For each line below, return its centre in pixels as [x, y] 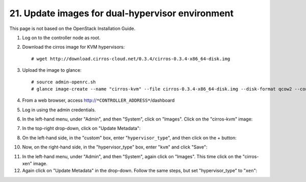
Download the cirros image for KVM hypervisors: [73, 47]
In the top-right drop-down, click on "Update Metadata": [81, 128]
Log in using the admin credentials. [59, 110]
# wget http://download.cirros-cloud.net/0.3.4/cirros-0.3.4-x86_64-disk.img [131, 59]
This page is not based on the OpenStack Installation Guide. [72, 28]
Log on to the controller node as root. [61, 38]
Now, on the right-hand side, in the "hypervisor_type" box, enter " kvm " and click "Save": [115, 147]
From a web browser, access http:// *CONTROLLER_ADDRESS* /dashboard [98, 100]
